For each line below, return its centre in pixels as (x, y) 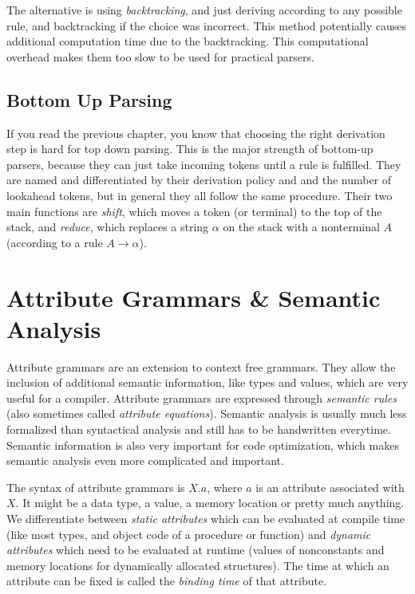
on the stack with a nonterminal (301, 227)
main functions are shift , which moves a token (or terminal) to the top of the (194, 211)
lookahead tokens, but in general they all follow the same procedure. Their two (200, 195)
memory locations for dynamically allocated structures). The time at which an (198, 565)
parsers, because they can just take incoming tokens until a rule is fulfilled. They (204, 164)
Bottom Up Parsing (89, 99)
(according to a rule (55, 242)
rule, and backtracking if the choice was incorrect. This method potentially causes (206, 25)
